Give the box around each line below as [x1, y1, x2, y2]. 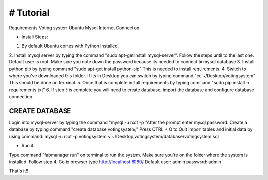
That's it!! [9, 168, 29, 174]
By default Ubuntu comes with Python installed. [21, 43, 119, 49]
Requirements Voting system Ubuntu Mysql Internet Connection [9, 25, 140, 31]
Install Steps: [21, 34, 48, 40]
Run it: [21, 143, 35, 149]
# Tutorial [9, 7, 50, 18]
